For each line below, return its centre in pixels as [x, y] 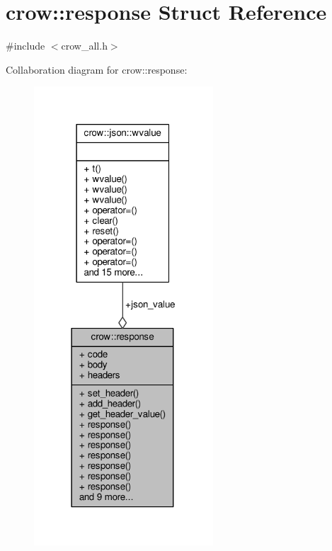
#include [25, 46]
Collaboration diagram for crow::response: [97, 69]
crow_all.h [84, 46]
